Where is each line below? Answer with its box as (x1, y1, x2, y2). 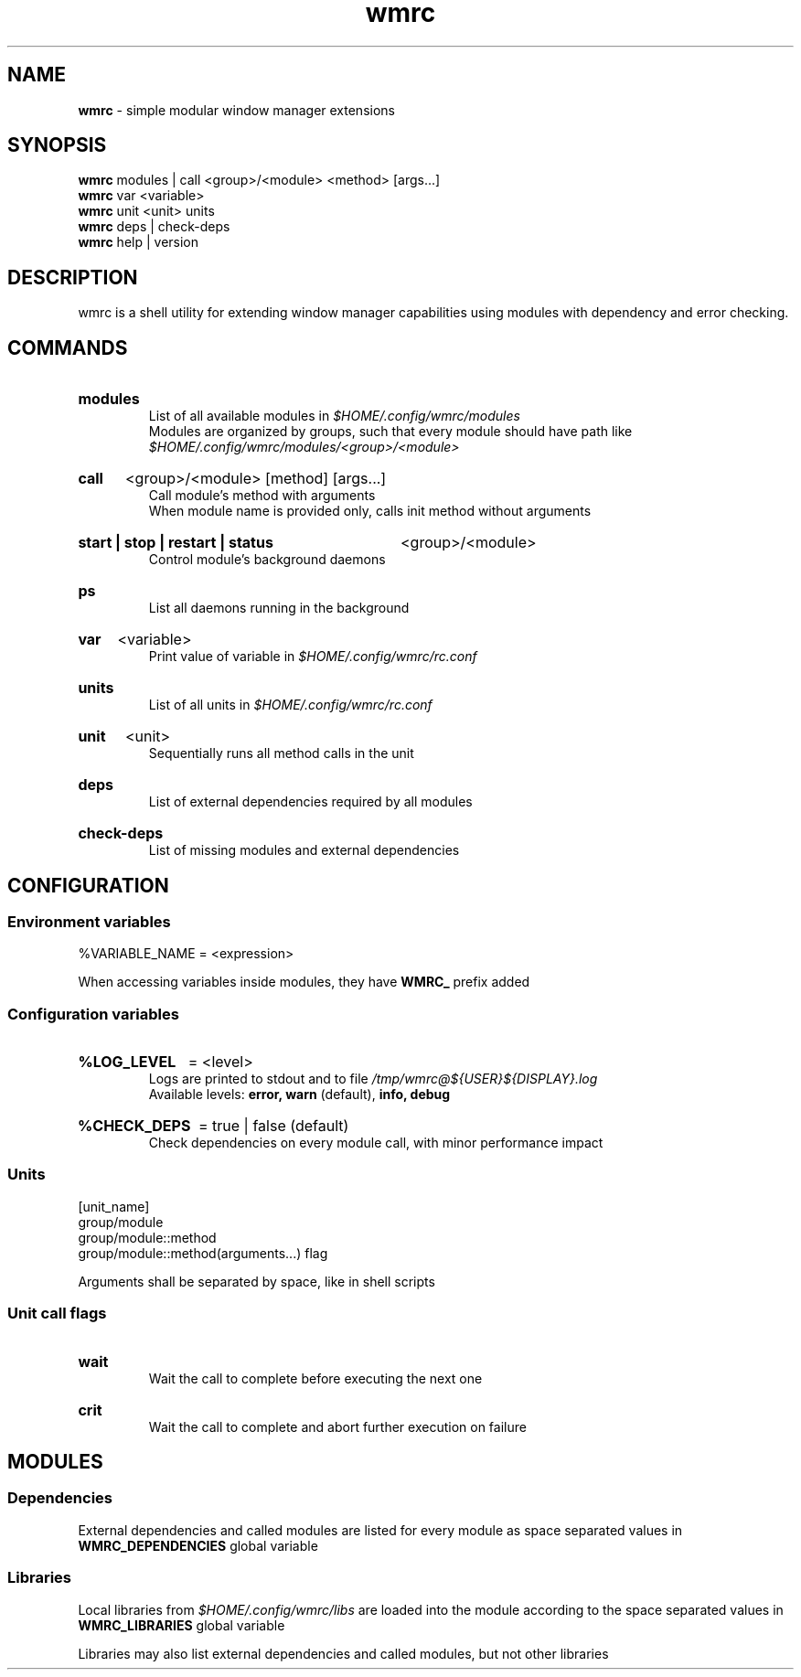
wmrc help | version (78, 234, 199, 251)
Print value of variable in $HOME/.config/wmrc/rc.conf (148, 648, 477, 665)
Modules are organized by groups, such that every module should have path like (148, 423, 633, 440)
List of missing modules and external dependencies (148, 842, 460, 859)
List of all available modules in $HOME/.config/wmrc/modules (148, 408, 520, 424)
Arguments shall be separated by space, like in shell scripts (78, 1273, 435, 1289)
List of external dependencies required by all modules (148, 794, 473, 810)
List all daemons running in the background (148, 600, 410, 616)
